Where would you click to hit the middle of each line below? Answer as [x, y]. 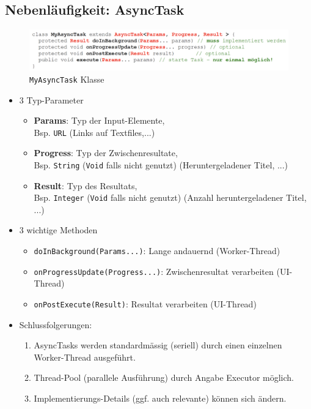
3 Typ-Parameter [51, 99]
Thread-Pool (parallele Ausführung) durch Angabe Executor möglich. [164, 377]
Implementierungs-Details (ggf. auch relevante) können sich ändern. [160, 398]
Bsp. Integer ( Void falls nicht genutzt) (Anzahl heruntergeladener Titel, [170, 197]
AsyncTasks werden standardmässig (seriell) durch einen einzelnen [158, 345]
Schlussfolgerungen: [56, 324]
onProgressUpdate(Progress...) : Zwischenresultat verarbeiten [154, 271]
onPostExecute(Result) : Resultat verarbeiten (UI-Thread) [145, 303]
